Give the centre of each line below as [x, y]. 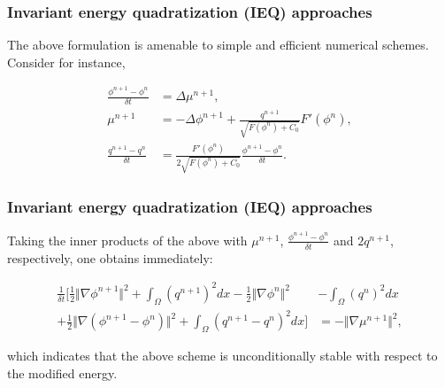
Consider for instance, [66, 62]
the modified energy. [62, 372]
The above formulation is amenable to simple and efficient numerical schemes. [218, 45]
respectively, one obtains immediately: [110, 257]
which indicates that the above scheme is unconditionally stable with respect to [222, 355]
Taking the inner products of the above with [127, 240]
